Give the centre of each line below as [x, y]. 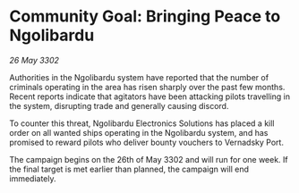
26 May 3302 [34, 60]
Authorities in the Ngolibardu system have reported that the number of [139, 77]
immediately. [33, 178]
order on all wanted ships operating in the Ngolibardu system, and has [139, 132]
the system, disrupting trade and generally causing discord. [119, 105]
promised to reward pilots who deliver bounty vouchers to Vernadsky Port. [147, 142]
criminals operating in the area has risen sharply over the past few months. [147, 87]
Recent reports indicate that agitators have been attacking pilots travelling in [150, 96]
